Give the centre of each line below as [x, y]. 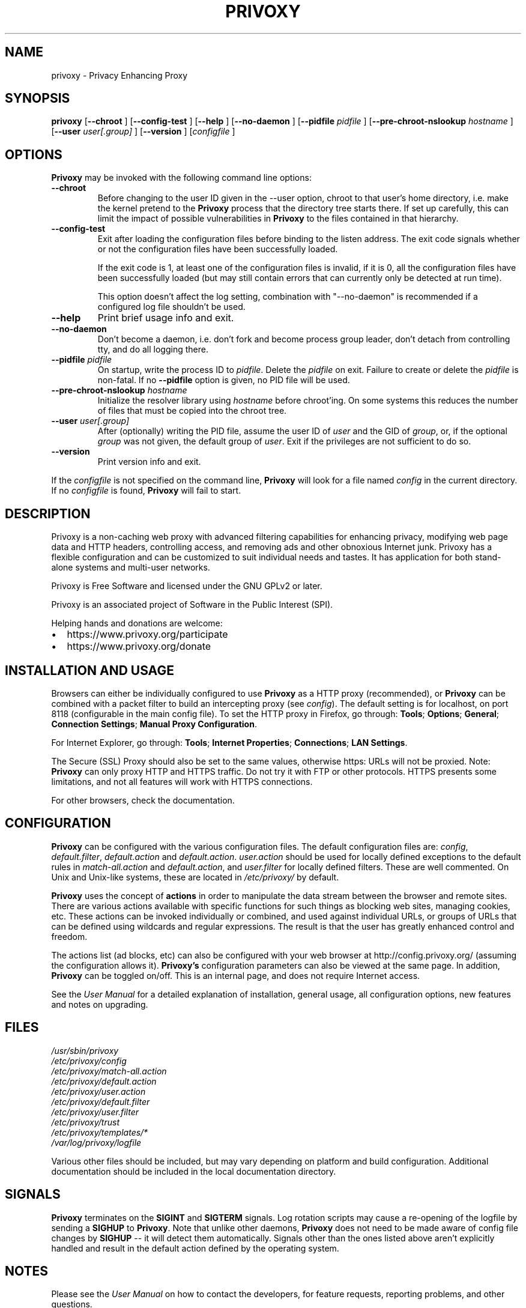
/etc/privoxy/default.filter [101, 1101]
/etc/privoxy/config [89, 1061]
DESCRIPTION [48, 513]
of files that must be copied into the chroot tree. [192, 411]
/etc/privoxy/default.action [104, 1081]
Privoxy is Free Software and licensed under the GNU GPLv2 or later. [187, 586]
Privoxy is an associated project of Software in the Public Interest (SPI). [192, 605]
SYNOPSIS [38, 98]
